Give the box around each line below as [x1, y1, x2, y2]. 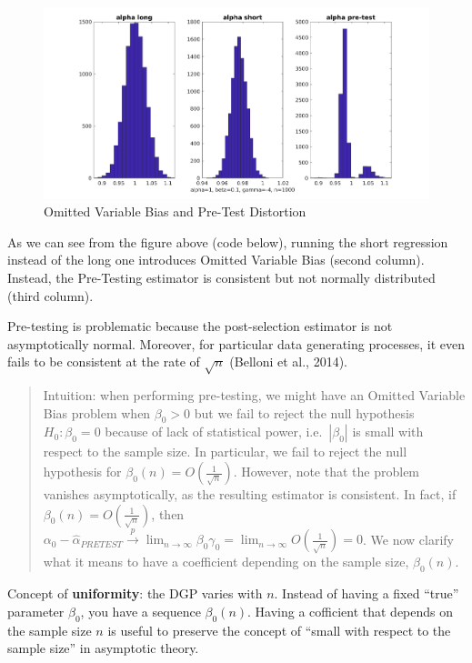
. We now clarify [363, 529, 454, 548]
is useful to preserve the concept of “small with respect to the [107, 620, 451, 639]
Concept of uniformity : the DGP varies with [7, 584, 263, 603]
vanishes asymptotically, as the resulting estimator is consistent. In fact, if [43, 485, 457, 504]
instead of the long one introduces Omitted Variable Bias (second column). [7, 250, 425, 269]
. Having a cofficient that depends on [247, 601, 454, 620]
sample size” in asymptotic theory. [7, 638, 199, 658]
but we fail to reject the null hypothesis [194, 403, 415, 422]
